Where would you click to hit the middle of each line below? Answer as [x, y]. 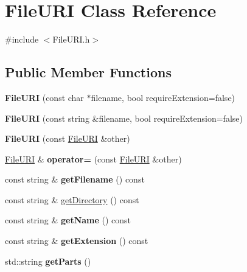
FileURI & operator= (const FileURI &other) [93, 159]
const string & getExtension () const [77, 241]
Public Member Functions [88, 72]
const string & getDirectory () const [72, 199]
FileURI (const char [44, 97]
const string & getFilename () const [75, 179]
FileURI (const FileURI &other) [68, 138]
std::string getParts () [48, 261]
